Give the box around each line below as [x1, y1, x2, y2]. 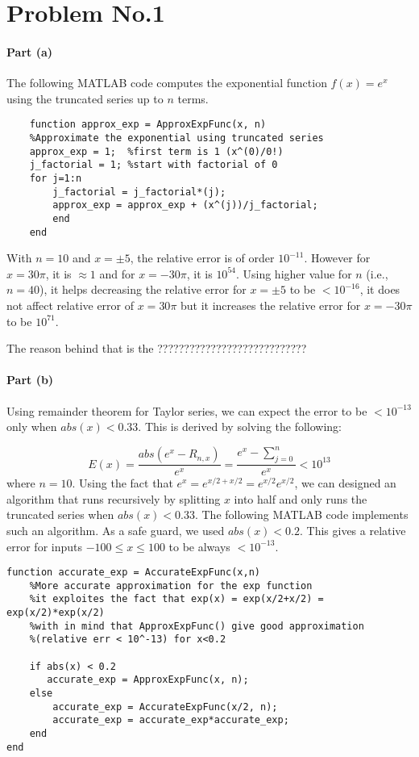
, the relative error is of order [130, 249, 275, 266]
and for [99, 265, 135, 282]
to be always [168, 537, 230, 554]
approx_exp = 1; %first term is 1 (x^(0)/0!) [29, 145, 284, 157]
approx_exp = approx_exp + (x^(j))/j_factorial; [52, 199, 318, 211]
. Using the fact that [72, 475, 173, 491]
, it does [359, 281, 400, 298]
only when [6, 418, 57, 435]
